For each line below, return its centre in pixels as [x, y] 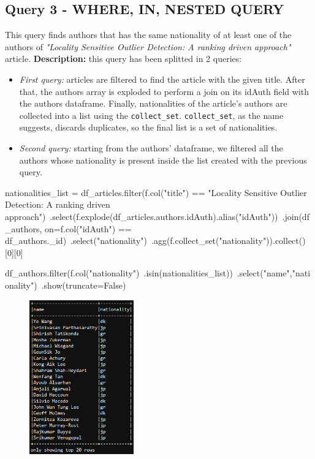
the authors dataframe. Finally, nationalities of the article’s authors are [153, 103]
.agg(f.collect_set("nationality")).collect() [228, 241]
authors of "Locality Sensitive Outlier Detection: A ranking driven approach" [148, 46]
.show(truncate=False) [84, 285]
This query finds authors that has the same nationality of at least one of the [148, 35]
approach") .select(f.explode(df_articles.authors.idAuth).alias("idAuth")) [142, 216]
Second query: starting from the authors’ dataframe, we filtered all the [151, 148]
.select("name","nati [274, 273]
